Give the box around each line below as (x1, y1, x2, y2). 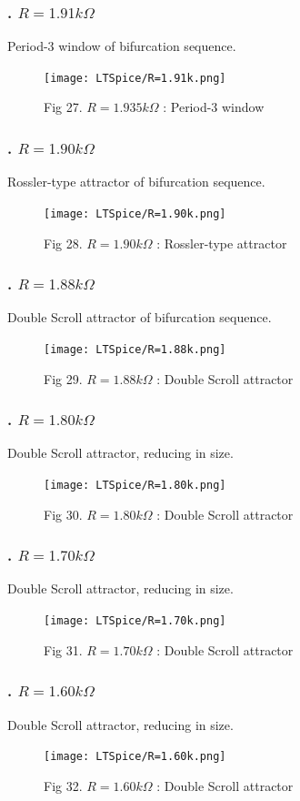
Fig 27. (44, 97, 83, 117)
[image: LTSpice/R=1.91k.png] (44, 71, 226, 85)
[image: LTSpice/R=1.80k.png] (44, 479, 226, 492)
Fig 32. (44, 776, 83, 795)
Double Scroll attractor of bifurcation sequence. (7, 308, 272, 327)
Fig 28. (44, 233, 83, 252)
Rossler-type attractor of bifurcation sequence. (7, 172, 265, 191)
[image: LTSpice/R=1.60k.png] (44, 750, 226, 764)
